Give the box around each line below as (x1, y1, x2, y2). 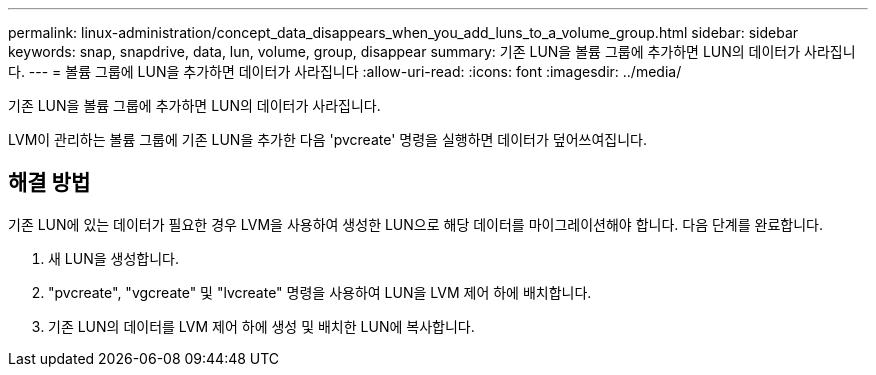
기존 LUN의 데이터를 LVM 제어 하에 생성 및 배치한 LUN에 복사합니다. (48, 317, 475, 335)
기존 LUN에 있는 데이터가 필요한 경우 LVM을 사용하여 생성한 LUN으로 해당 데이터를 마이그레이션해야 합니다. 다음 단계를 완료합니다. (8, 215, 823, 233)
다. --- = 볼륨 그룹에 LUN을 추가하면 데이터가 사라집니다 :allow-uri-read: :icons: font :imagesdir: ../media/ (8, 63, 682, 80)
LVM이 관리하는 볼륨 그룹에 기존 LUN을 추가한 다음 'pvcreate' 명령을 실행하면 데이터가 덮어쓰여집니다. (8, 131, 647, 148)
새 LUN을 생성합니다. (48, 249, 179, 267)
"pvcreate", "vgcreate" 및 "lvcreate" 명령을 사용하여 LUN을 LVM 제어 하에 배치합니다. (48, 283, 592, 301)
